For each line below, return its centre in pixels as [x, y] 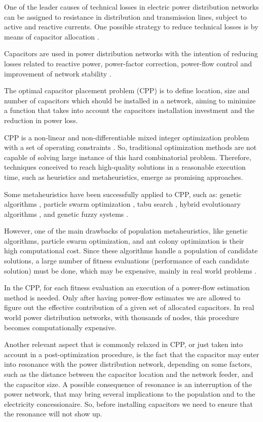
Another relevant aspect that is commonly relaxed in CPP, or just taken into [123, 344]
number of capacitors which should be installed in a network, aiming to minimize [130, 100]
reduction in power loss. [41, 120]
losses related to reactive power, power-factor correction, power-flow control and [128, 63]
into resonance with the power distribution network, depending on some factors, [128, 364]
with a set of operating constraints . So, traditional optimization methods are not [130, 147]
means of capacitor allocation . [52, 36]
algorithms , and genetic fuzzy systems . [66, 214]
